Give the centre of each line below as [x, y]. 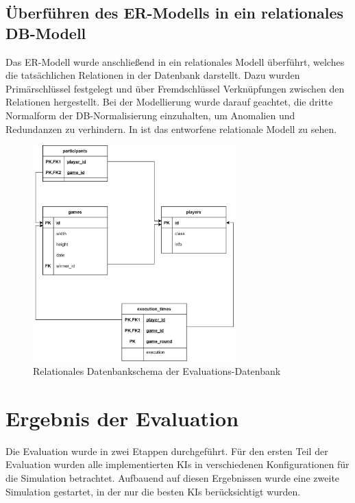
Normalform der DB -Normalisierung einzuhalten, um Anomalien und [150, 115]
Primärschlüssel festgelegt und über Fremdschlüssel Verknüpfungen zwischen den [175, 88]
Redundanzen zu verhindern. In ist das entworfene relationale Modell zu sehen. [171, 128]
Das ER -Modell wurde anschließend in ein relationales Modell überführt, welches [175, 61]
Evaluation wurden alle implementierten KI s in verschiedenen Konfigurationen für [177, 464]
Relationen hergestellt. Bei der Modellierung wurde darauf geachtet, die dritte [169, 102]
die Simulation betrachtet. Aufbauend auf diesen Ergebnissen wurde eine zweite [173, 477]
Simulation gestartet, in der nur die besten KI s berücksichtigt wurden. [153, 491]
